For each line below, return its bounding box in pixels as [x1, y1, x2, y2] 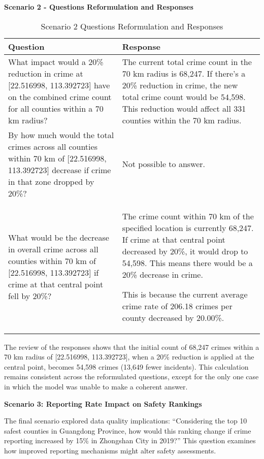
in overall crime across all [8, 243, 98, 255]
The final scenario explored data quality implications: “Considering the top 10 [4, 415, 247, 426]
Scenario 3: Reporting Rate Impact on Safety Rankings [4, 398, 202, 409]
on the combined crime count [8, 90, 112, 103]
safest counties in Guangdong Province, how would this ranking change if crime [4, 425, 251, 436]
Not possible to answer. [122, 158, 206, 170]
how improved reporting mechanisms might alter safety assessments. [4, 445, 216, 455]
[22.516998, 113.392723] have [8, 79, 110, 91]
